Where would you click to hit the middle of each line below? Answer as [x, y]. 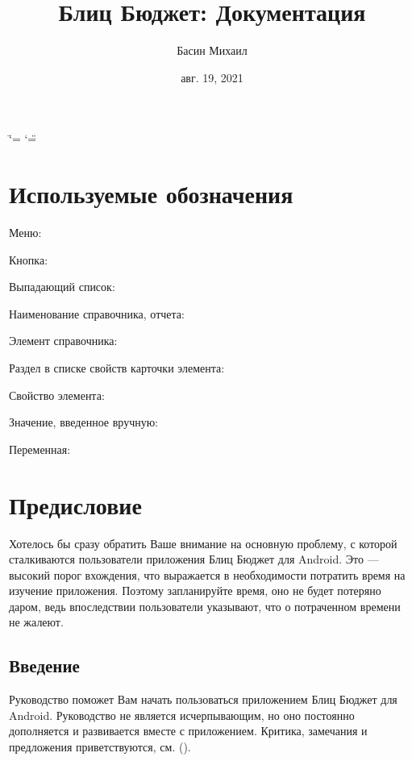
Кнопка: [29, 259]
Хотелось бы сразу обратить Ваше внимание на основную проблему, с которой [203, 543]
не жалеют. [36, 622]
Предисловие [75, 504]
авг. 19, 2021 [212, 77]
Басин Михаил [212, 50]
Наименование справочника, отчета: [97, 313]
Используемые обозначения [151, 194]
